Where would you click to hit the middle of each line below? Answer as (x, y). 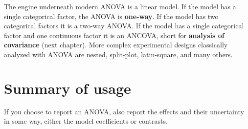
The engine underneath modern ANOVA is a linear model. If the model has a (120, 6)
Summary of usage (68, 88)
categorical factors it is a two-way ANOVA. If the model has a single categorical (124, 26)
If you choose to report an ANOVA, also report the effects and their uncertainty (124, 111)
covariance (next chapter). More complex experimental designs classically (116, 45)
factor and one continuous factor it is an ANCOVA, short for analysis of (114, 35)
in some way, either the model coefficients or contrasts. (86, 121)
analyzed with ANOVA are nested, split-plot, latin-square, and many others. (118, 54)
